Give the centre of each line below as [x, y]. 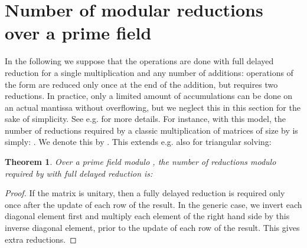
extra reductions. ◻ [41, 239]
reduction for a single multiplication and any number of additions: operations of [149, 72]
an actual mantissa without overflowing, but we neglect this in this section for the [153, 107]
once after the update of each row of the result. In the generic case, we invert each [153, 204]
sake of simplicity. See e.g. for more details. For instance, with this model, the [145, 119]
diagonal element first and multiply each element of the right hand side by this [147, 216]
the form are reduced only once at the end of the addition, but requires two [141, 84]
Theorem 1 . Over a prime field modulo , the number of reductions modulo [141, 162]
